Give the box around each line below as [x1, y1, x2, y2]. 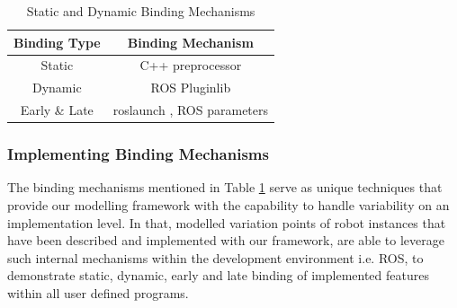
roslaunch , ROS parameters [112, 101, 269, 119]
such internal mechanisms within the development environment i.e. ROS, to [7, 248, 424, 267]
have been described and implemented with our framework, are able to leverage [7, 231, 445, 250]
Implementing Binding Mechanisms [7, 143, 269, 165]
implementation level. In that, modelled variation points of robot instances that [7, 213, 446, 232]
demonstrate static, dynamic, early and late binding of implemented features [7, 266, 429, 285]
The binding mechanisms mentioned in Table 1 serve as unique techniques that [7, 178, 443, 197]
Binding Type [13, 32, 101, 51]
